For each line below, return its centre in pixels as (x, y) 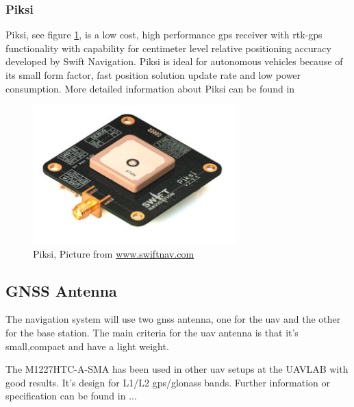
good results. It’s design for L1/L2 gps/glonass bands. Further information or (168, 382)
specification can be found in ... (71, 396)
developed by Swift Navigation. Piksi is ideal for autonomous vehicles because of (174, 61)
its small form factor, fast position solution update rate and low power (153, 75)
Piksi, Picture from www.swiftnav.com (114, 253)
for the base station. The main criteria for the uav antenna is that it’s (152, 332)
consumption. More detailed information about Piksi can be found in (150, 88)
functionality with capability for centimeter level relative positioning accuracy (168, 48)
